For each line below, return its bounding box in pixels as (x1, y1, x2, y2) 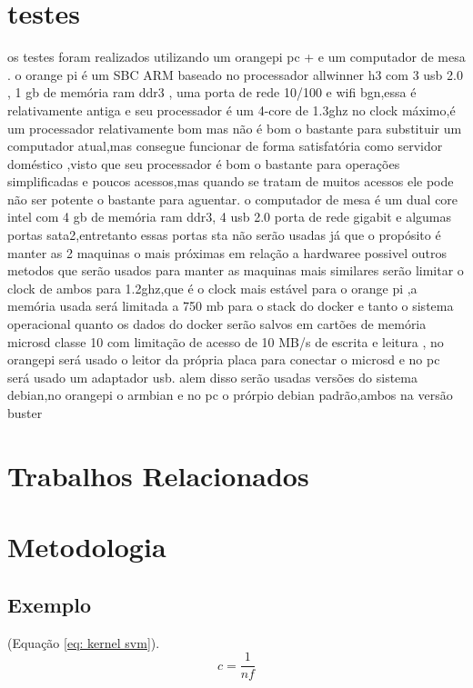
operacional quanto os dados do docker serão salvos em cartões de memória (7, 314, 427, 334)
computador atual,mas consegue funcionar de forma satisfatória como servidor (7, 136, 443, 155)
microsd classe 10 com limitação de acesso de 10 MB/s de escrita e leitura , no (7, 332, 444, 351)
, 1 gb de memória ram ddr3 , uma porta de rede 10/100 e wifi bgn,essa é (7, 83, 417, 102)
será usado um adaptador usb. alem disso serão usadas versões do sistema (7, 367, 418, 386)
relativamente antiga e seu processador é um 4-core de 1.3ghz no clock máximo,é (7, 100, 456, 119)
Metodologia (7, 528, 166, 565)
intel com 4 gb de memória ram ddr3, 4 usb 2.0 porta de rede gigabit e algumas (7, 207, 451, 226)
